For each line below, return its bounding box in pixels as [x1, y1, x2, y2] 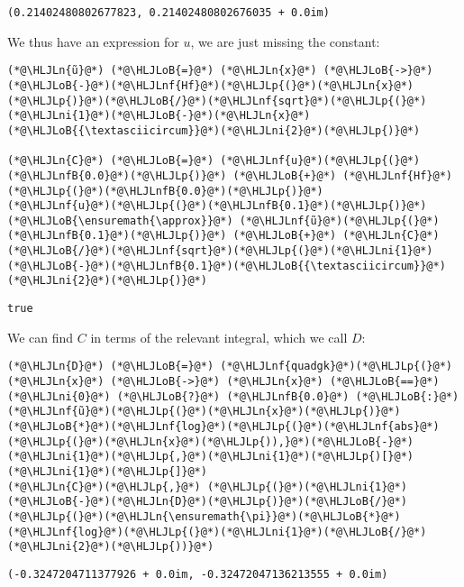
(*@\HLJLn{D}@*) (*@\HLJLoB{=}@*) [7, 360, 214, 373]
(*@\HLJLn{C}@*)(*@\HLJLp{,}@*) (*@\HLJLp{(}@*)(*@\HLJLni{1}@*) [7, 480, 407, 493]
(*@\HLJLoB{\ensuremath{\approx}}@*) [7, 214, 233, 227]
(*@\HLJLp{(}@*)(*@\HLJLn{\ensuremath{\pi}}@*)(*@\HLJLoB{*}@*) [7, 509, 401, 523]
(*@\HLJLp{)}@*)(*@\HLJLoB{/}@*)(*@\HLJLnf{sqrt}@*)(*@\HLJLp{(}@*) [7, 94, 427, 107]
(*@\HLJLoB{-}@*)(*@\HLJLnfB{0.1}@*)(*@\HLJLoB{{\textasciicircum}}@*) [7, 259, 446, 272]
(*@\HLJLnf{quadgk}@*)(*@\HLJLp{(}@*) [220, 360, 452, 373]
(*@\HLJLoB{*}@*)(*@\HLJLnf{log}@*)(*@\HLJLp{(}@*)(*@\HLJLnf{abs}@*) [7, 419, 440, 433]
